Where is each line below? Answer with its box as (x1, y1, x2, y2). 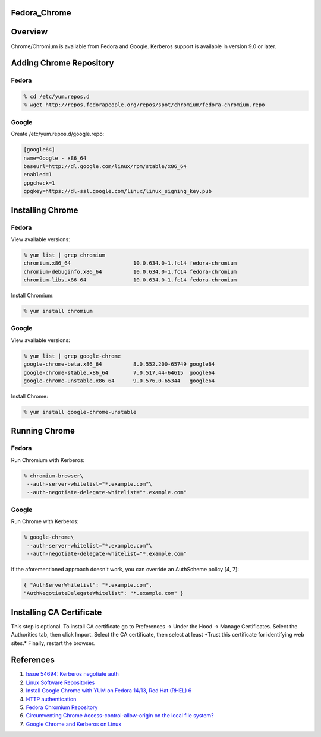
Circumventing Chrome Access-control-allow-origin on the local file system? (26, 712, 214, 719)
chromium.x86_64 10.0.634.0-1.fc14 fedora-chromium (23, 260, 237, 267)
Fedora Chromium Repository (26, 704, 98, 711)
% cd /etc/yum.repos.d (23, 93, 90, 100)
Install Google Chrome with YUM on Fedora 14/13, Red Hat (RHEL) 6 (26, 687, 192, 694)
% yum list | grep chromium (23, 251, 105, 258)
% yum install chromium (23, 308, 93, 315)
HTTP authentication (26, 695, 77, 703)
